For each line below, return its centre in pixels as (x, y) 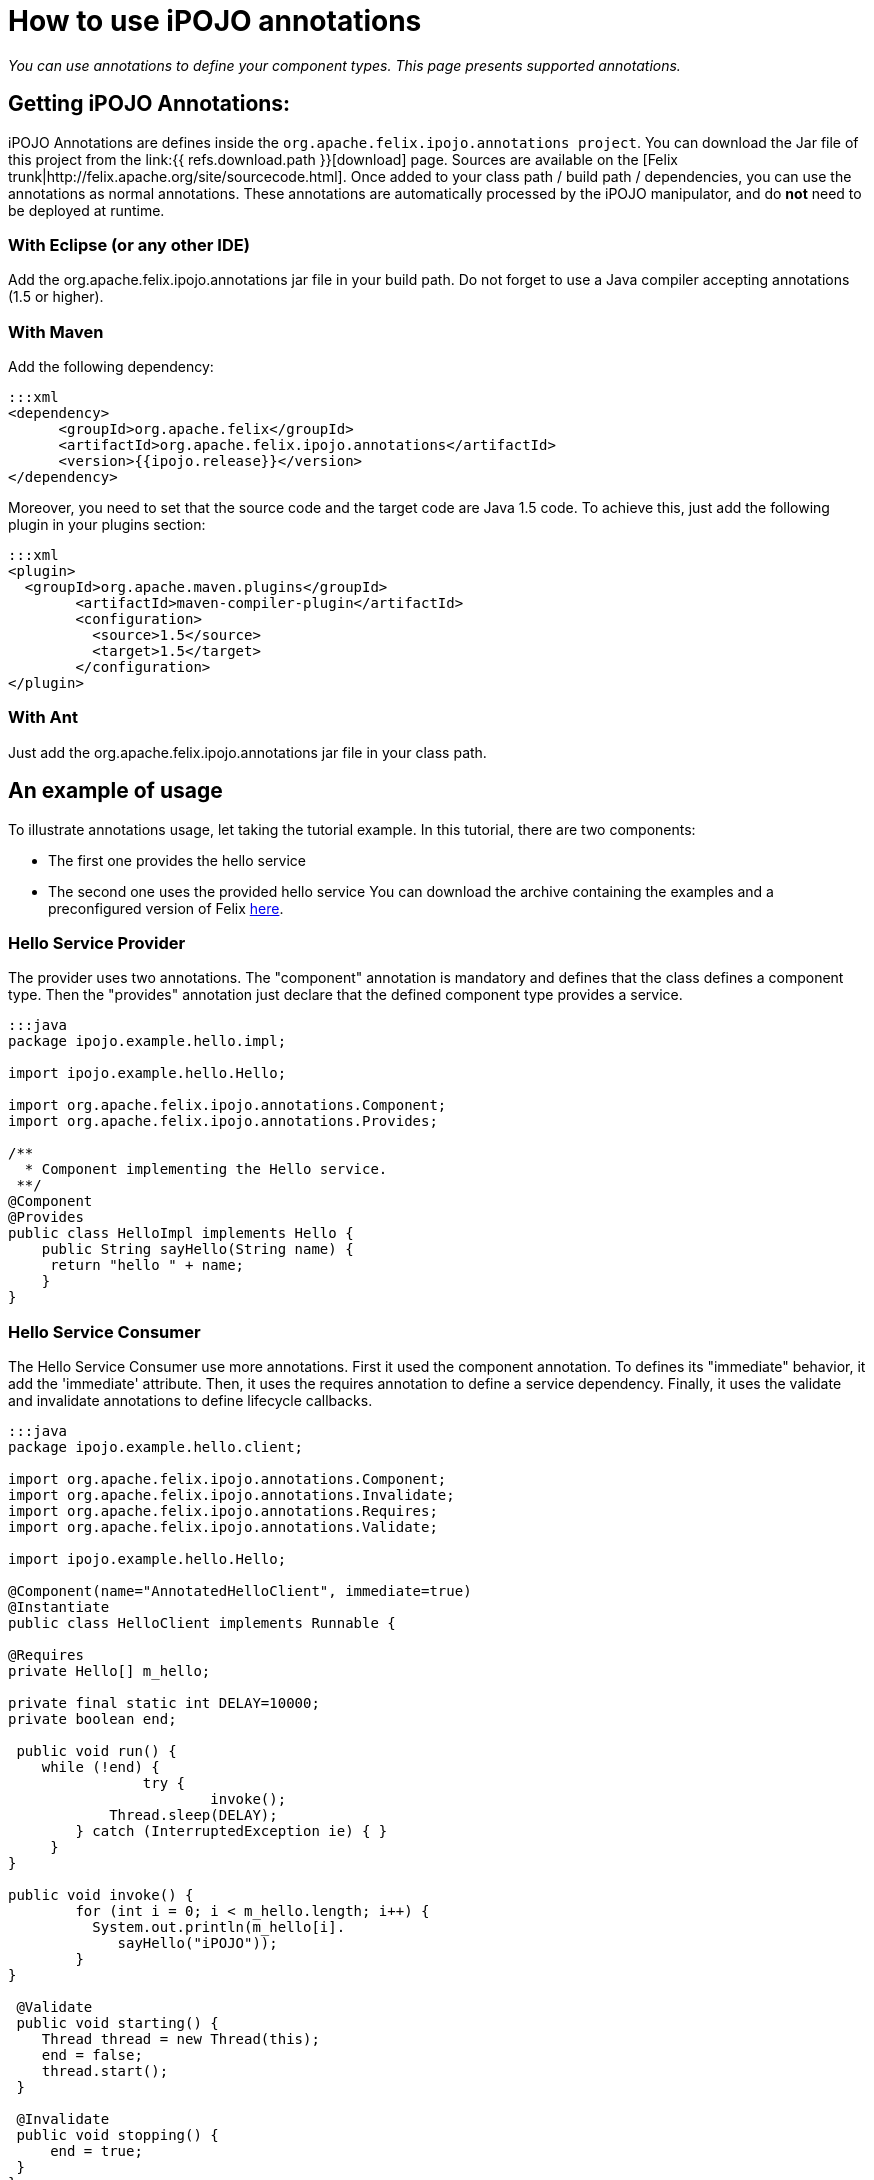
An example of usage (115, 791)
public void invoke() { (101, 1895)
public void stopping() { (117, 2135)
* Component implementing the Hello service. (206, 1169)
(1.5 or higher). (56, 297)
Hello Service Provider (97, 943)
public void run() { (96, 1751)
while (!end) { (100, 1767)
